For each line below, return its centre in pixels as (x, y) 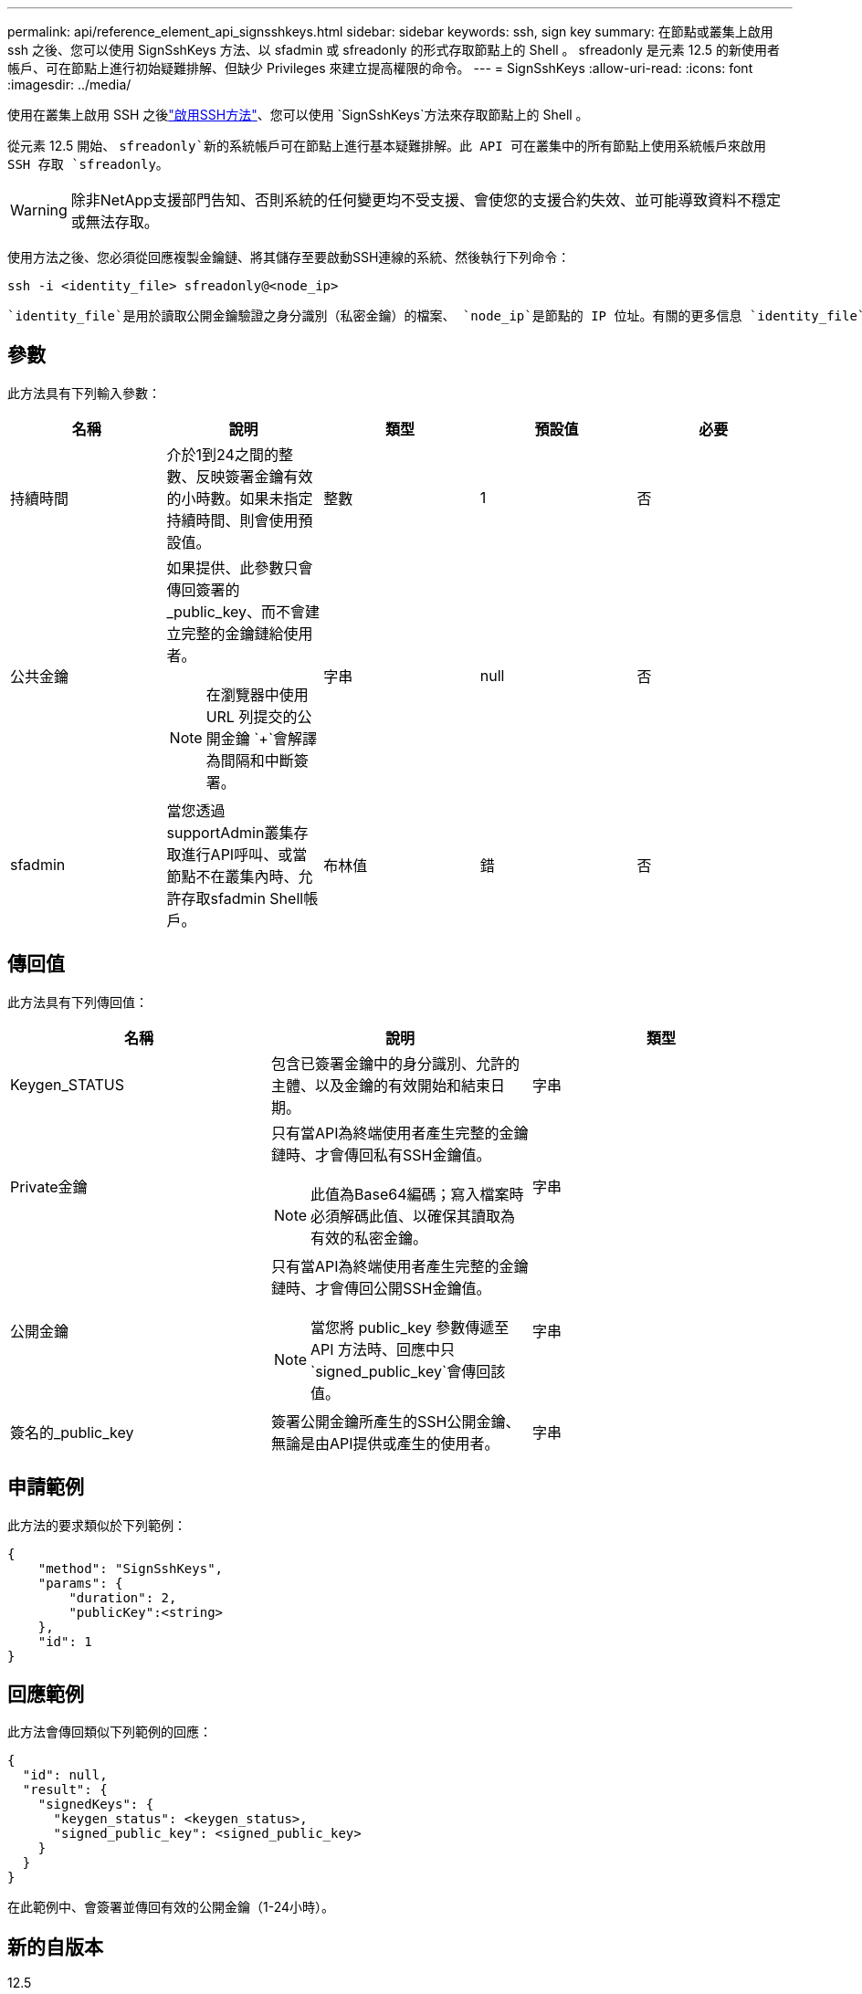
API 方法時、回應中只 (383, 1349)
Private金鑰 (49, 1186)
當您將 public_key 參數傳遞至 (410, 1327)
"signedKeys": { (96, 1805)
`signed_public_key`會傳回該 (408, 1371)
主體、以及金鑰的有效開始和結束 (380, 1085)
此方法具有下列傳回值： (78, 1002)
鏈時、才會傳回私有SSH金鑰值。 (381, 1154)
